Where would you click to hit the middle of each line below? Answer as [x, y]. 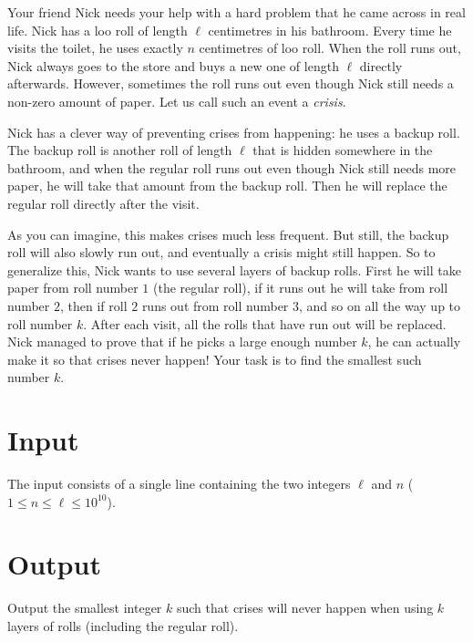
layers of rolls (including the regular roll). [123, 625]
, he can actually [414, 342]
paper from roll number [73, 288]
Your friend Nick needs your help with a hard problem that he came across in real [236, 12]
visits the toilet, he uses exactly [95, 48]
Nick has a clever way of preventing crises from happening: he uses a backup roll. [234, 132]
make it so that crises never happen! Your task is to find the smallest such [215, 359]
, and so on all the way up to [380, 305]
